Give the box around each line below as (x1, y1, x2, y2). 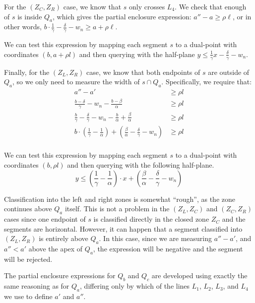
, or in (232, 11, 252, 21)
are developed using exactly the (151, 270, 248, 281)
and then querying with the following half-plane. (67, 160, 214, 170)
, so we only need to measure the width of (12, 76, 140, 87)
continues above (4, 203, 52, 214)
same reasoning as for (4, 281, 69, 291)
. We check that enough (175, 1, 247, 11)
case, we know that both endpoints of (86, 66, 200, 77)
